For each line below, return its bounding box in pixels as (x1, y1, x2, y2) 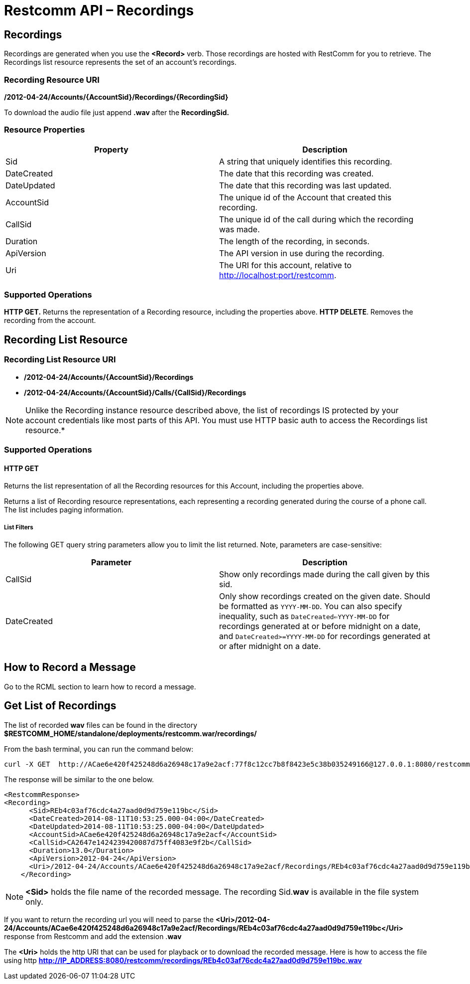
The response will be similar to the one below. (4, 775, 154, 784)
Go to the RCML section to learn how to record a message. (4, 682, 196, 691)
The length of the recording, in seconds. (219, 236, 370, 246)
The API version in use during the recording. (219, 248, 384, 258)
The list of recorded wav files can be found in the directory (4, 720, 198, 729)
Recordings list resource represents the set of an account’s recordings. (4, 58, 236, 67)
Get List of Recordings (4, 699, 117, 712)
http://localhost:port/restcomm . (219, 270, 337, 280)
